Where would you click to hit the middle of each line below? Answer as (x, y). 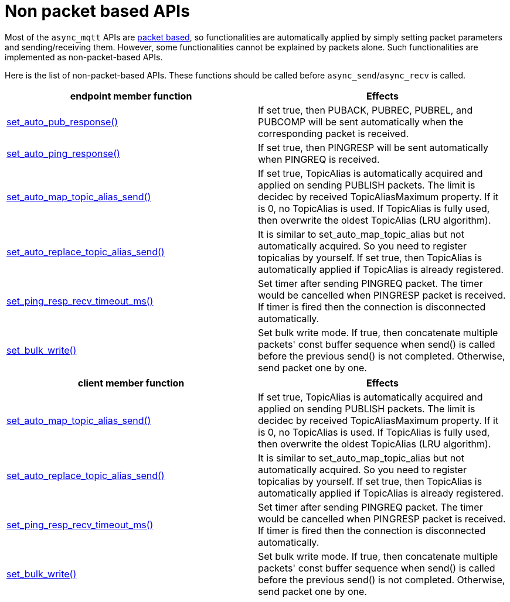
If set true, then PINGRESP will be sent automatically (373, 147)
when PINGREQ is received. (319, 159)
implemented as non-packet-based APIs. (84, 57)
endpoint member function (131, 96)
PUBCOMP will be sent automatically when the (361, 122)
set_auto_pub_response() (62, 122)
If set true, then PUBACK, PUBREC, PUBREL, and (365, 110)
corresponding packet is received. (334, 133)
